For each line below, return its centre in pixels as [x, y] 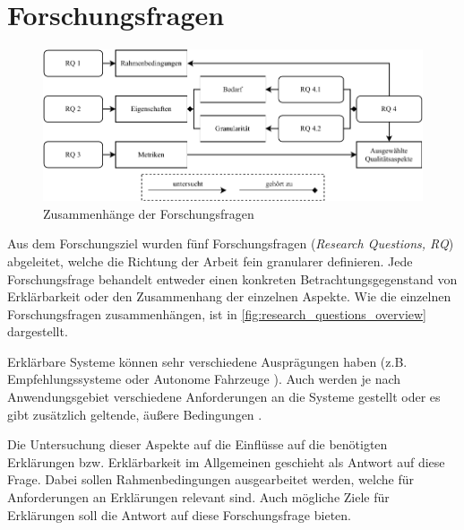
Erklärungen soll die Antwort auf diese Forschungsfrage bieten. [179, 514]
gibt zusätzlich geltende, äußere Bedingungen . [135, 414]
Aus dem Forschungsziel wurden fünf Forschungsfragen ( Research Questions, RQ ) [231, 243]
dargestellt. [38, 331]
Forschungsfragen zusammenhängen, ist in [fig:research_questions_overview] [217, 313]
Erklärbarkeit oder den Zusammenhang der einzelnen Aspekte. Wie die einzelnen [229, 296]
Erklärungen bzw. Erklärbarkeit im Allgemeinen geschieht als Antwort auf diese [226, 461]
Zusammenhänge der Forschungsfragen [149, 213]
